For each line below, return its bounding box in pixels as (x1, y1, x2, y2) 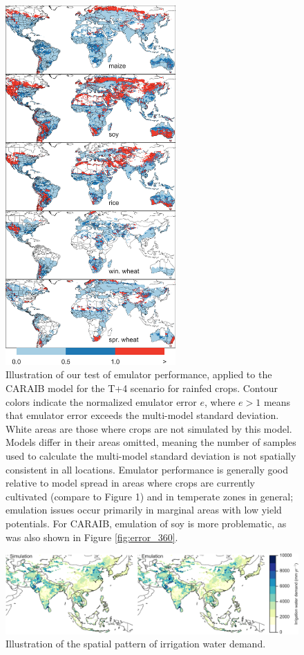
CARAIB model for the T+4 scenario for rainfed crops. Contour (6, 380, 278, 395)
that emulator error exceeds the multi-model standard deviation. (6, 408, 279, 422)
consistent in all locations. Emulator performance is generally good (6, 462, 289, 476)
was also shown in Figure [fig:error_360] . (6, 529, 178, 544)
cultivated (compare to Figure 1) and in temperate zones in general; (6, 489, 294, 503)
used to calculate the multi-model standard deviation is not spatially (6, 448, 296, 462)
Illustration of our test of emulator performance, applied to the (6, 367, 272, 382)
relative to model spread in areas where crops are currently (6, 476, 256, 490)
